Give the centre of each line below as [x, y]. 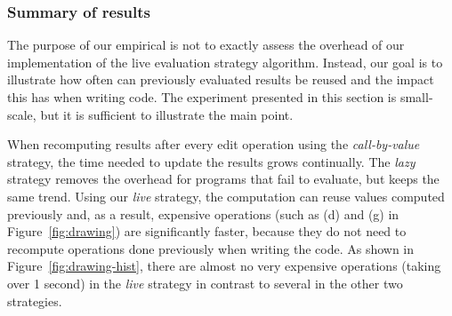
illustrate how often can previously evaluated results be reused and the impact [221, 79]
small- [416, 97]
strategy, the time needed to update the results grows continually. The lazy [211, 161]
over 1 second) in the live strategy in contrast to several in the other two [205, 283]
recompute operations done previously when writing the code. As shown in [211, 248]
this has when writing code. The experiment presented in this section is [202, 97]
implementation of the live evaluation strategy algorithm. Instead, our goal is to [225, 62]
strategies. [35, 300]
